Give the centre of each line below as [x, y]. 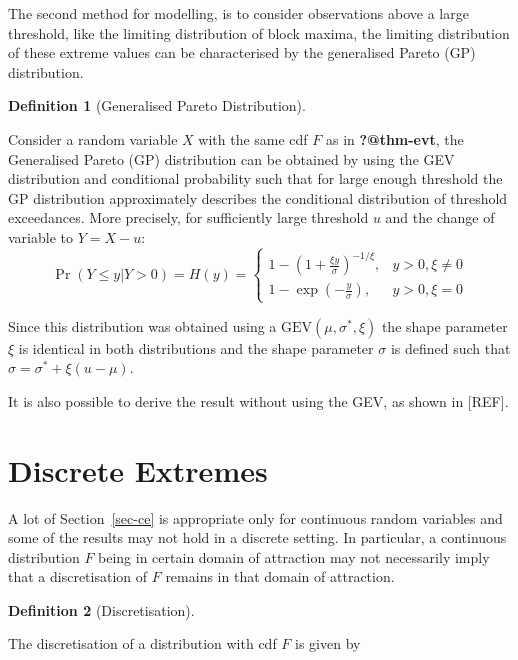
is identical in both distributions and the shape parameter [196, 347]
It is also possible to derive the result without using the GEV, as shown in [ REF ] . [258, 400]
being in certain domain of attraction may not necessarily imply [294, 556]
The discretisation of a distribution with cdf [142, 643]
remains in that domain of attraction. [280, 576]
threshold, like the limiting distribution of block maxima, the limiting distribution [259, 32]
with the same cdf [253, 138]
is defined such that [450, 347]
